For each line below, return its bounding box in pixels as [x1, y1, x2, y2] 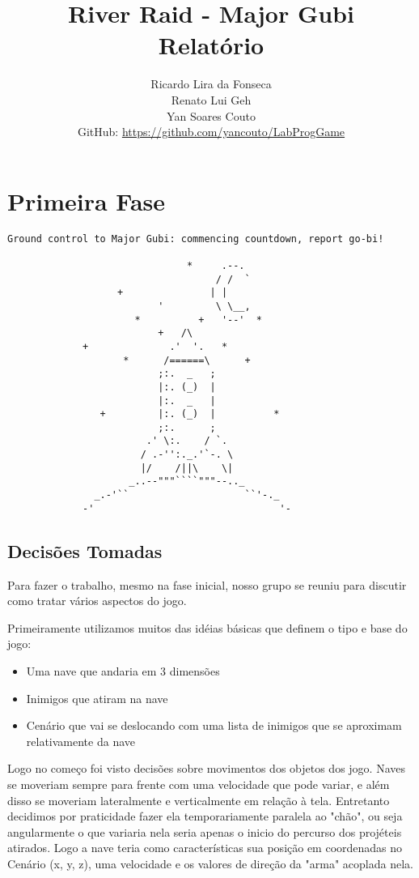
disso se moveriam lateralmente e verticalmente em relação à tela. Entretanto [7, 791, 390, 808]
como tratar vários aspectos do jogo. [7, 592, 187, 609]
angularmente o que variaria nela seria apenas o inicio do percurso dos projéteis [7, 823, 402, 840]
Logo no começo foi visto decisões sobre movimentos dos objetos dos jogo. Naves [7, 760, 405, 777]
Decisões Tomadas [7, 538, 163, 563]
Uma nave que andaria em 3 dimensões [26, 662, 220, 679]
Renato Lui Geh [171, 91, 252, 108]
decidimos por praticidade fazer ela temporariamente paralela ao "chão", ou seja [7, 808, 403, 825]
